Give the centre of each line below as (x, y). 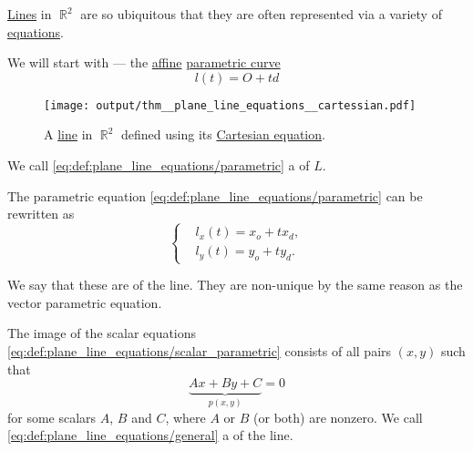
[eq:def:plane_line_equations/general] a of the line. (150, 435)
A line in (68, 134)
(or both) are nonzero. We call (338, 417)
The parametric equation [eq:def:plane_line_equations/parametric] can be (215, 195)
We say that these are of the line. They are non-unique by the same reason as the (235, 285)
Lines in (30, 14)
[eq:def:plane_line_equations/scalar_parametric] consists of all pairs (200, 350)
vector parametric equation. (85, 302)
